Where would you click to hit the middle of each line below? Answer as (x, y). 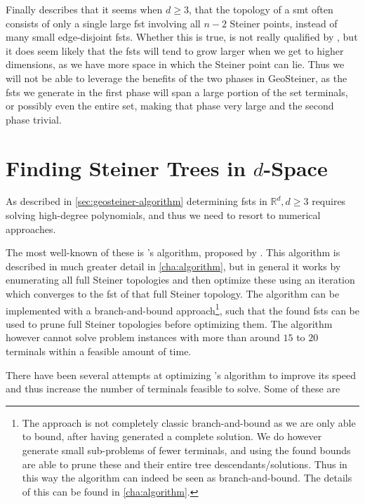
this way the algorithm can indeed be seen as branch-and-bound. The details (187, 478)
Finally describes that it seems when (84, 9)
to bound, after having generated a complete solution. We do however (172, 436)
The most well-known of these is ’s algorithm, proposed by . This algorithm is (173, 252)
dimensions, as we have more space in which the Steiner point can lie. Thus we (175, 64)
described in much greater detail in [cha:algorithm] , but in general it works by (173, 266)
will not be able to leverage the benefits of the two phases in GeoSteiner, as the (177, 78)
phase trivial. (34, 119)
